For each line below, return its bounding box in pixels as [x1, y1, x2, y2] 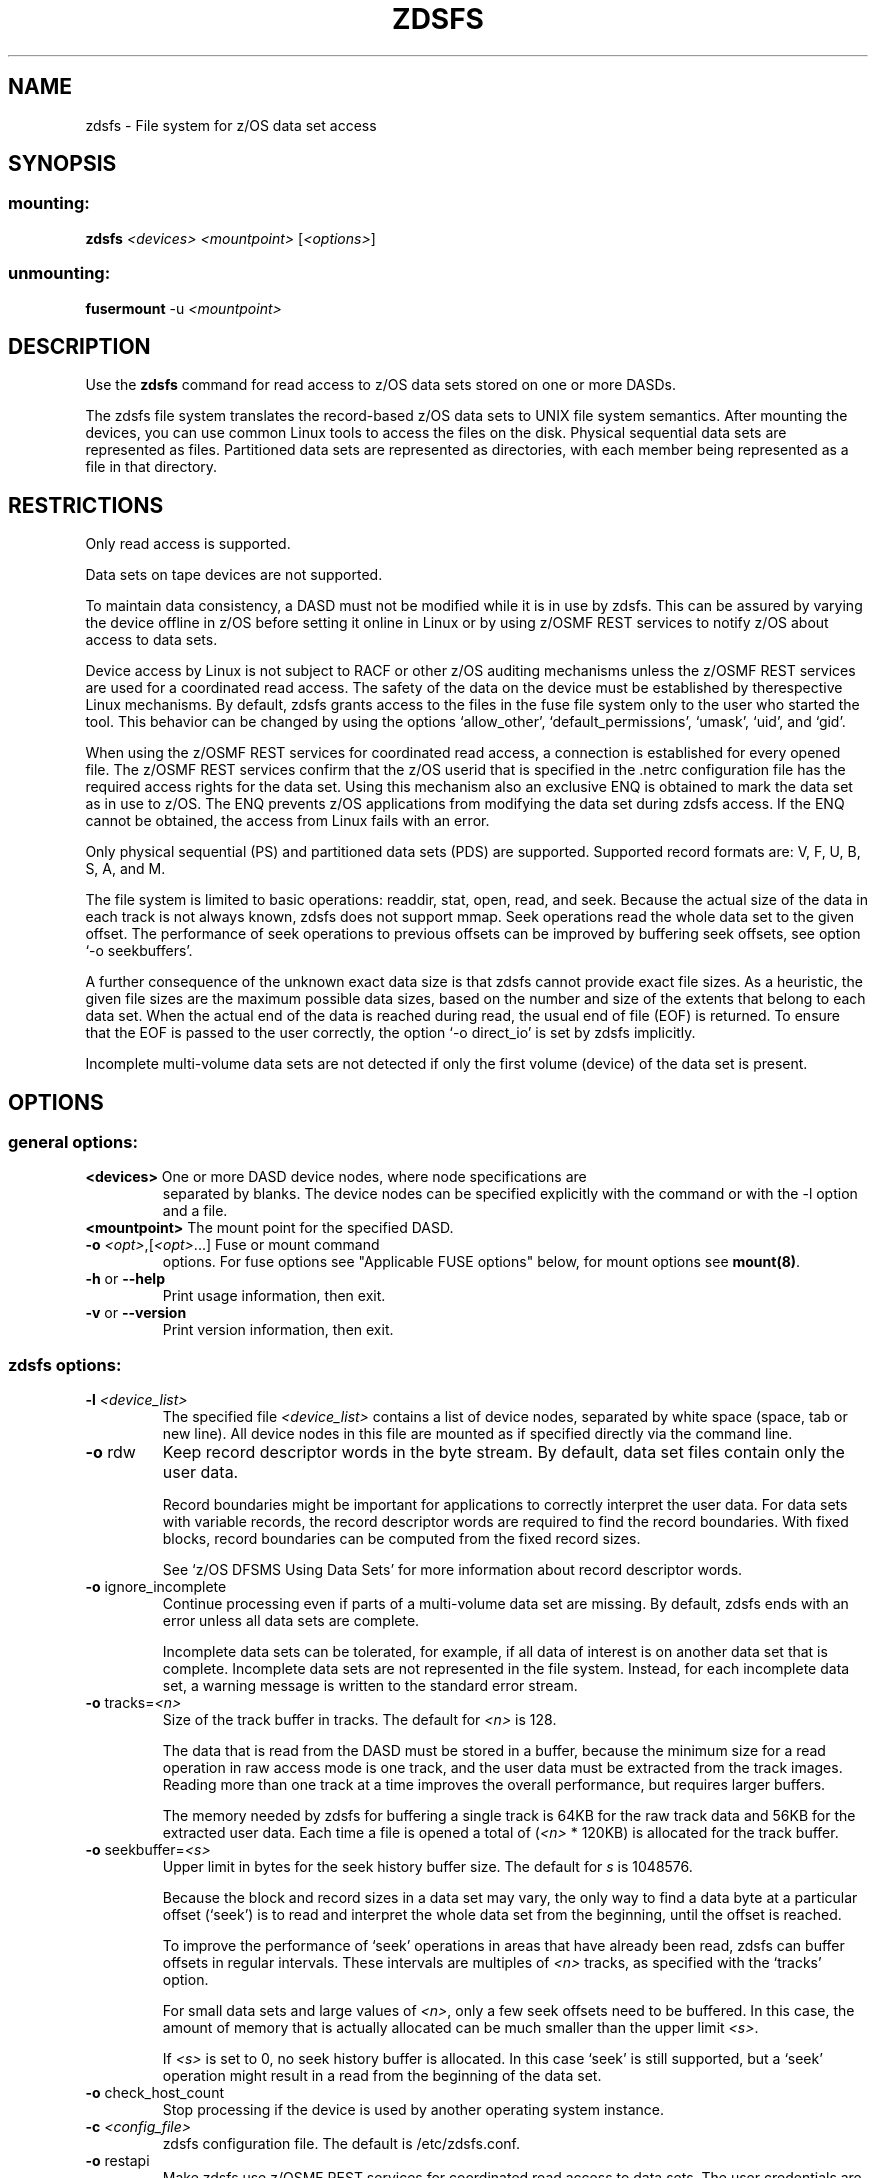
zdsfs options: [8, 1354, 122, 1375]
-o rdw [85, 1442, 136, 1463]
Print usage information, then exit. [162, 1287, 386, 1305]
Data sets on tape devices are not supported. [85, 566, 383, 584]
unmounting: [8, 263, 111, 284]
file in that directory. [85, 458, 218, 476]
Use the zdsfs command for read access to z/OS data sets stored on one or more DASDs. [85, 376, 677, 394]
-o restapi [85, 2152, 150, 2170]
